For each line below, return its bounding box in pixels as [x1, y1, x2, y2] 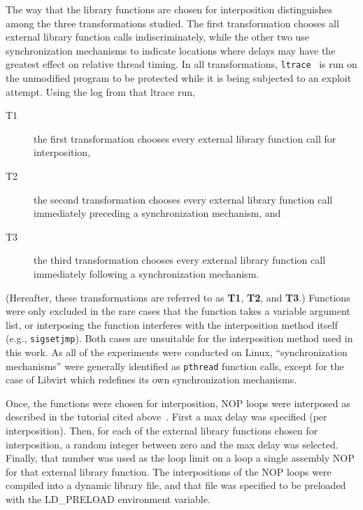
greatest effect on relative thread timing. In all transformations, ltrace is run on [6, 57, 357, 71]
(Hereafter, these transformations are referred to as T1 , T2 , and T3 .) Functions [6, 290, 350, 304]
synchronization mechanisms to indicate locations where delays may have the [6, 43, 336, 57]
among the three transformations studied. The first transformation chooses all [6, 15, 339, 30]
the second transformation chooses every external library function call [34, 192, 333, 206]
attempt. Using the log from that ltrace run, [6, 84, 195, 99]
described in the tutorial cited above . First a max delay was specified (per [6, 409, 327, 424]
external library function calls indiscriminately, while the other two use [6, 29, 310, 44]
